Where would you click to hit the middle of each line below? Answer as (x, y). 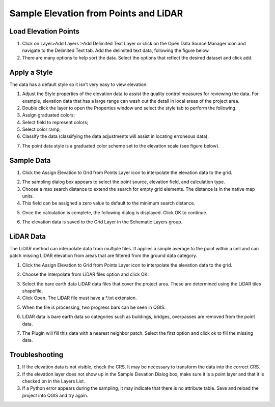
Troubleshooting (36, 355)
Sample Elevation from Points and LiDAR (96, 13)
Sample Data (30, 160)
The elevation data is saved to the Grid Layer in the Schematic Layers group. (102, 222)
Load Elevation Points (45, 31)
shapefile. (33, 290)
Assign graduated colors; (49, 115)
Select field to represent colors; (55, 122)
